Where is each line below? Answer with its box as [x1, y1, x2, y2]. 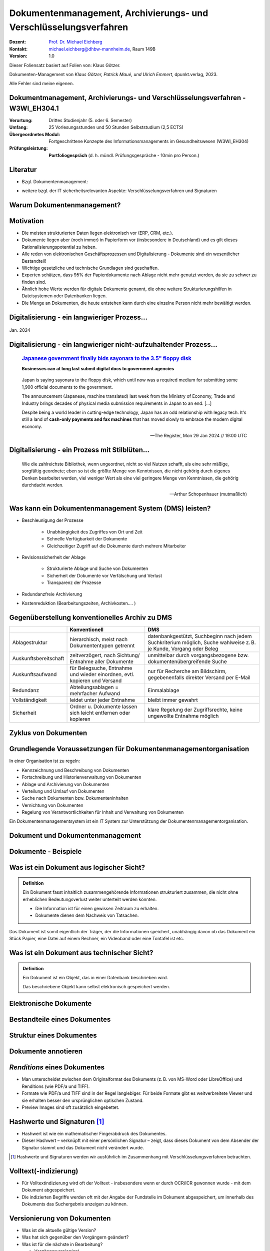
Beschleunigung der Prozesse [21, 517, 83, 523]
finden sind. [21, 279, 46, 285]
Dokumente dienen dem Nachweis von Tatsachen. [35, 912, 139, 918]
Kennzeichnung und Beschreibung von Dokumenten [21, 767, 129, 773]
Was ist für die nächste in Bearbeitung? [21, 1241, 103, 1247]
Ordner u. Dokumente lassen [69, 703, 137, 710]
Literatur [9, 165, 37, 174]
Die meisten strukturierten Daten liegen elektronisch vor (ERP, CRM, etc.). [21, 230, 173, 236]
